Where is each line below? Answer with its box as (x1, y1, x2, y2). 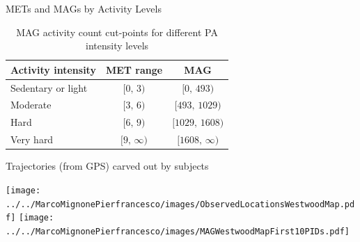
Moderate (10, 97, 52, 112)
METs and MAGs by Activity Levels (6, 1, 162, 15)
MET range (105, 62, 163, 76)
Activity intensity (10, 62, 96, 76)
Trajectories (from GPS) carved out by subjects (6, 159, 209, 173)
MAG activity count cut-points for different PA (16, 24, 218, 39)
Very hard (10, 132, 54, 147)
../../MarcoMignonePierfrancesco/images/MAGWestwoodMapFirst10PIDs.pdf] (6, 226, 350, 236)
